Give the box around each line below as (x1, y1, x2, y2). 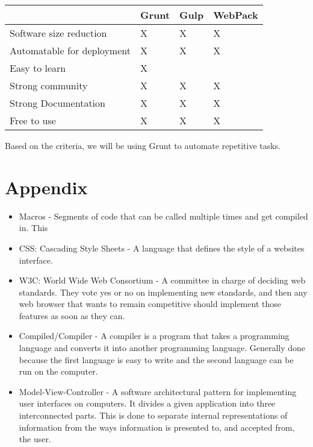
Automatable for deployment (10, 43, 131, 57)
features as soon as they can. (19, 309, 125, 322)
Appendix (5, 174, 88, 199)
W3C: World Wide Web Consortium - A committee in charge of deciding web (19, 274, 306, 287)
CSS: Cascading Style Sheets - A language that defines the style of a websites (19, 241, 305, 254)
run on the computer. (19, 365, 98, 378)
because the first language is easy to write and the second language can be (19, 353, 294, 366)
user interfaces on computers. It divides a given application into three (19, 397, 276, 410)
